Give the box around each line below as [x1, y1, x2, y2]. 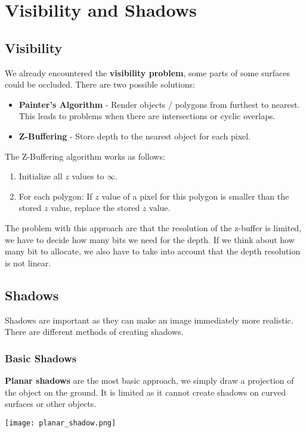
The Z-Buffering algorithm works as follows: [5, 150, 165, 162]
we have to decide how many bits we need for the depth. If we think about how [5, 233, 295, 245]
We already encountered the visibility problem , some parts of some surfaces [5, 66, 290, 79]
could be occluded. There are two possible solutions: [5, 78, 195, 91]
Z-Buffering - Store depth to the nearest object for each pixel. [18, 129, 251, 142]
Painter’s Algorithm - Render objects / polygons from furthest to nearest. [18, 98, 300, 110]
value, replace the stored [51, 201, 140, 214]
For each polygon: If [18, 189, 92, 202]
